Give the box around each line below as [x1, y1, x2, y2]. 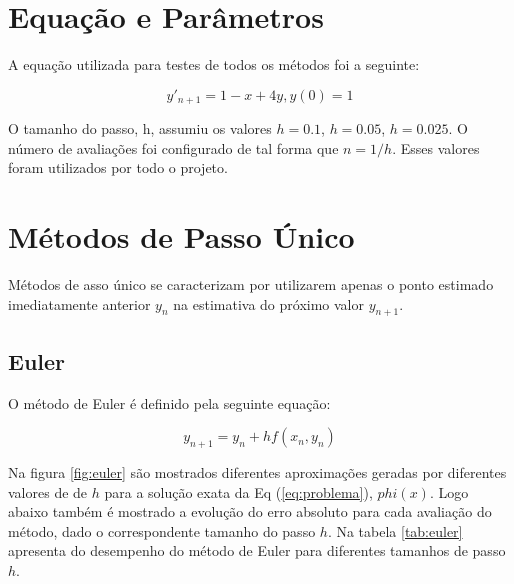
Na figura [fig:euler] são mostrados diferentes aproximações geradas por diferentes [8, 462, 507, 483]
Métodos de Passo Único [8, 216, 355, 257]
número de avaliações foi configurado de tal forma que [8, 137, 339, 158]
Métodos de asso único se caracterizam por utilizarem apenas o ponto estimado [8, 274, 494, 295]
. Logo [429, 481, 469, 502]
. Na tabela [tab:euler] [327, 520, 463, 541]
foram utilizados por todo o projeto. [8, 157, 228, 178]
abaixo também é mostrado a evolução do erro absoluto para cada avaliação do [8, 501, 492, 522]
